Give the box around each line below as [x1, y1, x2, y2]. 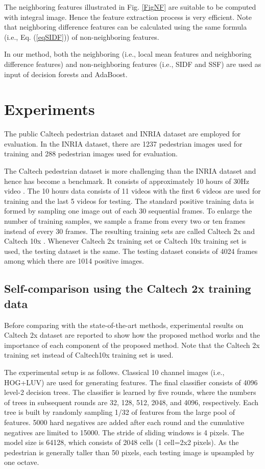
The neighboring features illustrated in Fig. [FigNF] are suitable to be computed [4, 2, 256, 12]
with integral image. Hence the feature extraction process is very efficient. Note [4, 11, 252, 22]
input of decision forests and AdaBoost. [4, 68, 128, 79]
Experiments [4, 99, 95, 120]
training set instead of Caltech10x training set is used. [4, 349, 174, 360]
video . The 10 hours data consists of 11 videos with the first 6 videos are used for [4, 185, 261, 196]
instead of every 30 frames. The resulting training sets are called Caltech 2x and [4, 225, 255, 236]
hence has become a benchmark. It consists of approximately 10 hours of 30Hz [4, 175, 249, 186]
